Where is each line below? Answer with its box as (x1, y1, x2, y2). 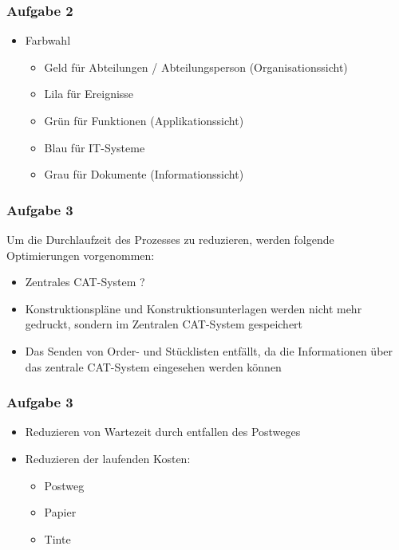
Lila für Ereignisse (44, 85, 134, 102)
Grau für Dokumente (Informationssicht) (44, 166, 244, 183)
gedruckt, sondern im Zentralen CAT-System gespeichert (25, 316, 303, 332)
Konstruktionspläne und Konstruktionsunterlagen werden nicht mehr (25, 300, 362, 316)
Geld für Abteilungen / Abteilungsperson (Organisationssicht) (44, 58, 348, 75)
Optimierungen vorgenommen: (6, 246, 155, 263)
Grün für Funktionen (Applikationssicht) (44, 112, 244, 128)
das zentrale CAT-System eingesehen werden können (25, 358, 282, 375)
